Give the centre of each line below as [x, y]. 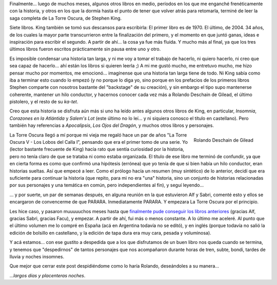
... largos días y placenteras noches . [47, 275]
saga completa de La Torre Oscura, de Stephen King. [66, 18]
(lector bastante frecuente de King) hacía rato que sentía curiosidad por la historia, [97, 149]
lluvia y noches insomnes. [37, 256]
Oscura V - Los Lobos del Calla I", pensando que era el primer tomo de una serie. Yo [99, 142]
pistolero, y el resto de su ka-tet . [44, 102]
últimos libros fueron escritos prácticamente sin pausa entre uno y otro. [85, 49]
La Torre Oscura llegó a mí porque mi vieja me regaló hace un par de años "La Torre [98, 135]
